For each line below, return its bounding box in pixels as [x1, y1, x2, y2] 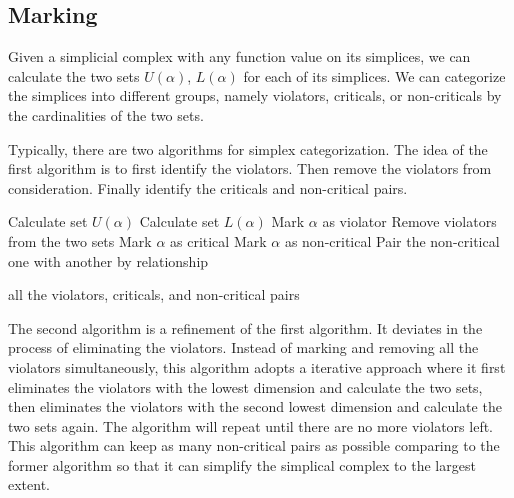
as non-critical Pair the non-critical [284, 230, 500, 251]
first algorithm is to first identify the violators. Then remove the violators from [8, 158, 492, 179]
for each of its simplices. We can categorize [243, 65, 506, 86]
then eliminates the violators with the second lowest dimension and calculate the [8, 396, 502, 417]
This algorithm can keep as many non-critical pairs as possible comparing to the [8, 435, 500, 456]
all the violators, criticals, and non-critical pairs [8, 284, 300, 305]
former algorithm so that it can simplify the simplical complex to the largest [8, 454, 476, 475]
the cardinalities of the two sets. [8, 104, 204, 125]
